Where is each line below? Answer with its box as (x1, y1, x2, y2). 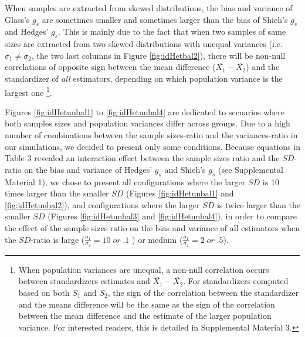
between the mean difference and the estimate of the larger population (18, 309, 272, 322)
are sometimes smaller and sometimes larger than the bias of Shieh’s (42, 13, 288, 25)
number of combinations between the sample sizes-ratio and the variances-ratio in (5, 129, 298, 141)
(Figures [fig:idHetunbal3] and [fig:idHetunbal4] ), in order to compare (48, 210, 297, 222)
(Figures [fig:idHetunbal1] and (126, 187, 234, 199)
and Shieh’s (164, 163, 206, 175)
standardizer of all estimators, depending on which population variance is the (5, 72, 283, 84)
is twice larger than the (216, 198, 301, 211)
